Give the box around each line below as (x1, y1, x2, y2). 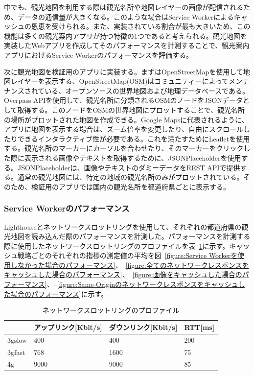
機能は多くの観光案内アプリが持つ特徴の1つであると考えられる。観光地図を (4, 30, 247, 41)
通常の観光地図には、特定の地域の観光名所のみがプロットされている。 (17, 172, 244, 182)
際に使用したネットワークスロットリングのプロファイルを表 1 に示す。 (4, 240, 230, 251)
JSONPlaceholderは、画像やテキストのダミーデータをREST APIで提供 (17, 162, 240, 172)
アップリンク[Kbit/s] (34, 322, 102, 332)
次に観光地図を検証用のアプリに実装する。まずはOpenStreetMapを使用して (4, 66, 243, 76)
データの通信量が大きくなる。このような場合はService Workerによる (17, 11, 234, 22)
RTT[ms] (184, 322, 215, 332)
